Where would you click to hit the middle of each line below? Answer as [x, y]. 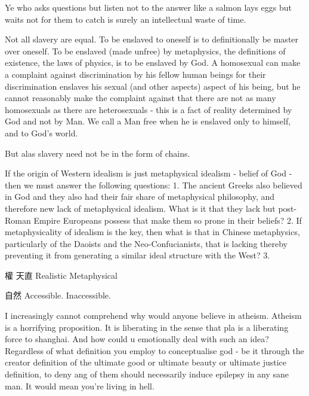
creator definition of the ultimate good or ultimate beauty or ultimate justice [146, 362]
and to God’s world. [41, 132]
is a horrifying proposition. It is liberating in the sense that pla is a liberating [147, 327]
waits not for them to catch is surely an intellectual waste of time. [126, 19]
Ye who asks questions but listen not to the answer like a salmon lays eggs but [148, 7]
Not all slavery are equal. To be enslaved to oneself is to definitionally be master [152, 39]
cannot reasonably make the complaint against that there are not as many [140, 98]
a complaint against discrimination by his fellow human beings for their [135, 74]
